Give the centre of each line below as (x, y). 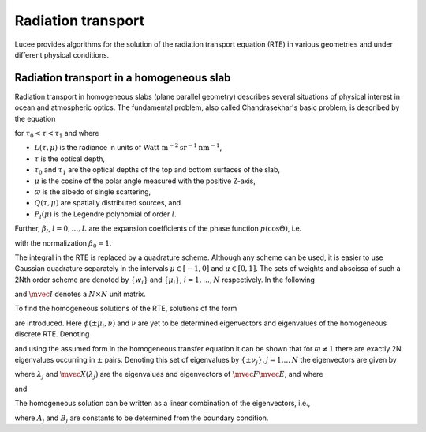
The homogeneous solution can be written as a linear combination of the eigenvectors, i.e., (163, 404)
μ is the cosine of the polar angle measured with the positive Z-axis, (145, 181)
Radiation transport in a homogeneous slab (123, 78)
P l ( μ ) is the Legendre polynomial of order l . (105, 215)
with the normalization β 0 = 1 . (63, 244)
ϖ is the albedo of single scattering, (93, 192)
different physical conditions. (62, 54)
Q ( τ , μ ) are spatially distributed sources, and (108, 203)
